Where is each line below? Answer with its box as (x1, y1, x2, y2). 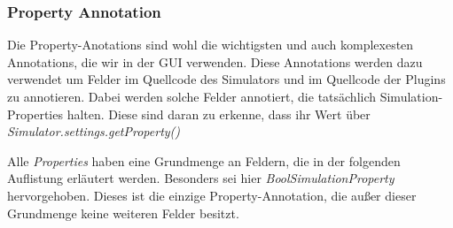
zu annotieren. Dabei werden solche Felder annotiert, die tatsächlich (7, 87, 377, 105)
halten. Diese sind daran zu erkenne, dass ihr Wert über (66, 104, 371, 123)
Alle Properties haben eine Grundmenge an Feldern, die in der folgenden (7, 151, 401, 170)
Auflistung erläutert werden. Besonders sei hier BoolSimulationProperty (7, 169, 394, 187)
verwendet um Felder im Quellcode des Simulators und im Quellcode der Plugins (7, 70, 446, 88)
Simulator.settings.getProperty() (7, 122, 181, 141)
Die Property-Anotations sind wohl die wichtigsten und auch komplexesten (7, 35, 414, 54)
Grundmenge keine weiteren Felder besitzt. (7, 203, 239, 222)
